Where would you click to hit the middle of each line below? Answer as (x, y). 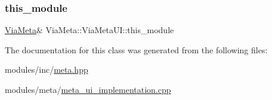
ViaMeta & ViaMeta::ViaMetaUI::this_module (89, 30)
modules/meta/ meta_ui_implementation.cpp (88, 89)
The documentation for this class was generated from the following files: (136, 49)
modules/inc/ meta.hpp (47, 70)
